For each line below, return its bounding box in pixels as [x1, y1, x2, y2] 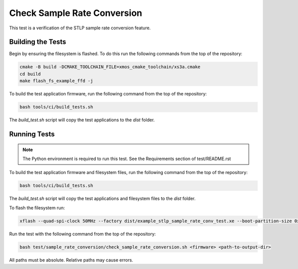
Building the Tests [9, 38, 67, 46]
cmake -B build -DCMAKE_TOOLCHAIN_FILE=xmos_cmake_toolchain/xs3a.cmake [19, 64, 201, 70]
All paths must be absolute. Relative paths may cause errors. [9, 257, 134, 263]
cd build [19, 71, 41, 77]
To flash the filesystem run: [9, 204, 65, 211]
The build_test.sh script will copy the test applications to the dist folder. [9, 117, 155, 123]
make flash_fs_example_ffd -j [19, 78, 93, 84]
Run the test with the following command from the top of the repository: [9, 231, 156, 237]
